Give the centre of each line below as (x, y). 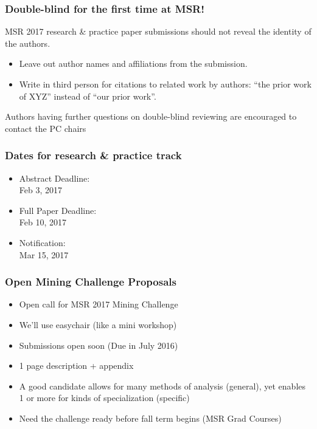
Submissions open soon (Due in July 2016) (99, 345)
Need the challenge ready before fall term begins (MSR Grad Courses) (150, 418)
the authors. (28, 43)
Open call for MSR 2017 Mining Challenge (99, 304)
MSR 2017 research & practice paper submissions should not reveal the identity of (158, 31)
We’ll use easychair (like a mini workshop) (98, 324)
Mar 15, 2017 (44, 254)
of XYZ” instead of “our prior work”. (88, 96)
